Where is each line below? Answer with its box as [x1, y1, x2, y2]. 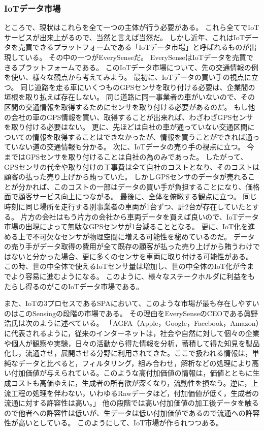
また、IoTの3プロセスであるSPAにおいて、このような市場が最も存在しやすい [4, 298, 259, 309]
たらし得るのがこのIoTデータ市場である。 [4, 281, 144, 291]
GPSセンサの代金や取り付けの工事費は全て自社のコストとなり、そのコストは [4, 161, 260, 172]
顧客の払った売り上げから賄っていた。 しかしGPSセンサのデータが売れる [4, 171, 248, 182]
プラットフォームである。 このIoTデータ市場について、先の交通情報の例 [18, 61, 258, 72]
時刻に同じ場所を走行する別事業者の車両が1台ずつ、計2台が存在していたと [4, 201, 252, 211]
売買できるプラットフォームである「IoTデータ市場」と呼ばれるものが [18, 42, 250, 52]
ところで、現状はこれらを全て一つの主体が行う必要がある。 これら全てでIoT [4, 22, 259, 33]
